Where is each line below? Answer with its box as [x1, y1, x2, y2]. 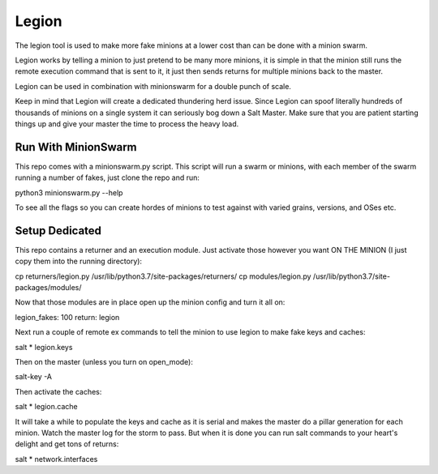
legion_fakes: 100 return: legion [15, 312, 120, 322]
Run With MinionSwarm [15, 140, 137, 154]
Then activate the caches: [15, 386, 102, 396]
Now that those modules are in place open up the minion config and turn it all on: [15, 297, 286, 307]
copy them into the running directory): [15, 256, 142, 267]
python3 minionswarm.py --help [15, 187, 123, 198]
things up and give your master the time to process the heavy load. [15, 118, 239, 129]
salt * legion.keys [15, 342, 73, 352]
